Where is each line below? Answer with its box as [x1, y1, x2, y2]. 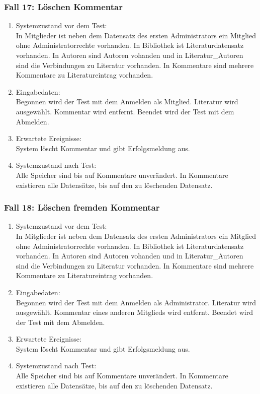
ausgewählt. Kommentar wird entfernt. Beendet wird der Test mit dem [16, 106, 234, 116]
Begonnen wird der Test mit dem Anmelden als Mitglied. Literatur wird [16, 96, 238, 107]
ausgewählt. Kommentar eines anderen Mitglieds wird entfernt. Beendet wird [16, 307, 253, 317]
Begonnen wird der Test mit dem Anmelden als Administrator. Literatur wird [16, 297, 256, 307]
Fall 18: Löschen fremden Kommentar [4, 201, 160, 214]
